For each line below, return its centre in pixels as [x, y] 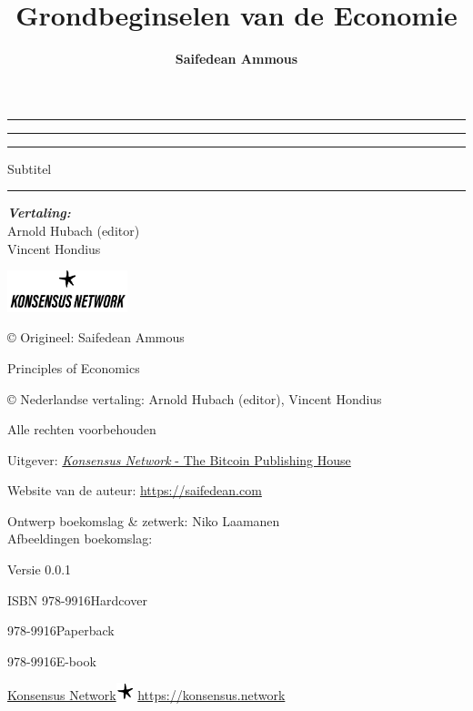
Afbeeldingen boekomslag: [80, 538]
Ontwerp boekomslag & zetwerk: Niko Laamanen [144, 520]
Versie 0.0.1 [40, 569]
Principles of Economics [74, 367]
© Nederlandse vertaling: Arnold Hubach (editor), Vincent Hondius [195, 398]
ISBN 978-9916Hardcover [77, 599]
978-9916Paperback [61, 630]
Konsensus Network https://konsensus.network [146, 695]
